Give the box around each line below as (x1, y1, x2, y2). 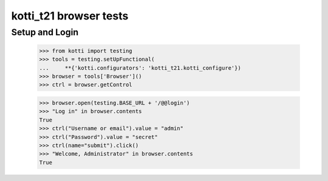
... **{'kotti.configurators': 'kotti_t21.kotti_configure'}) (39, 64, 241, 71)
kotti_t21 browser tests (11, 9, 129, 22)
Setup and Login (11, 27, 79, 38)
